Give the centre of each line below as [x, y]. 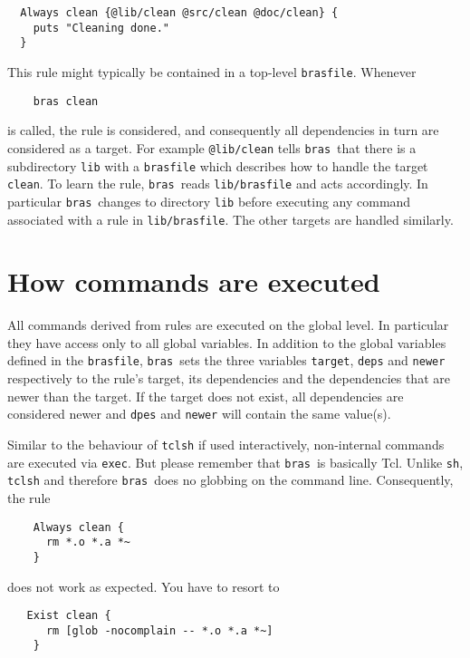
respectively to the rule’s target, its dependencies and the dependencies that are [229, 378]
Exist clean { [69, 616]
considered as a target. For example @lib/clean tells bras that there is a [212, 147]
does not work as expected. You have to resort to [144, 586]
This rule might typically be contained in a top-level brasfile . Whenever [212, 71]
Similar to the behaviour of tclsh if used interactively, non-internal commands [226, 444]
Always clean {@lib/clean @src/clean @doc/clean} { [179, 13]
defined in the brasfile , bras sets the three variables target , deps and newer [226, 360]
